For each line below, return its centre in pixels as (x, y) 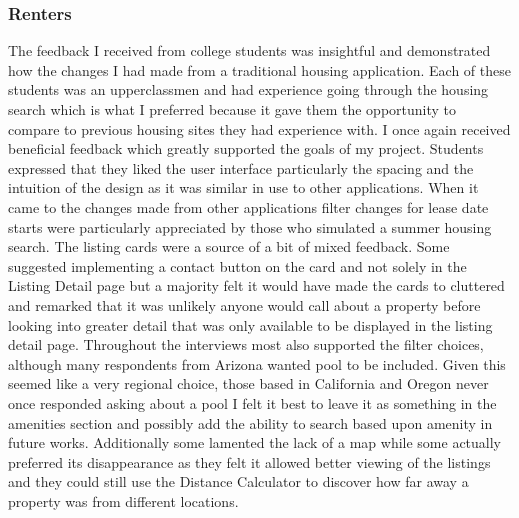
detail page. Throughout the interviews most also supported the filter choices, (246, 344)
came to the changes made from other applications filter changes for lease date (248, 206)
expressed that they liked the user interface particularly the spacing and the (241, 167)
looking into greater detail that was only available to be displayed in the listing (250, 324)
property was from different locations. (123, 500)
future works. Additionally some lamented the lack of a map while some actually (255, 442)
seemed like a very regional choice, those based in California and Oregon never (248, 383)
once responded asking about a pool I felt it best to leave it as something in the (252, 402)
